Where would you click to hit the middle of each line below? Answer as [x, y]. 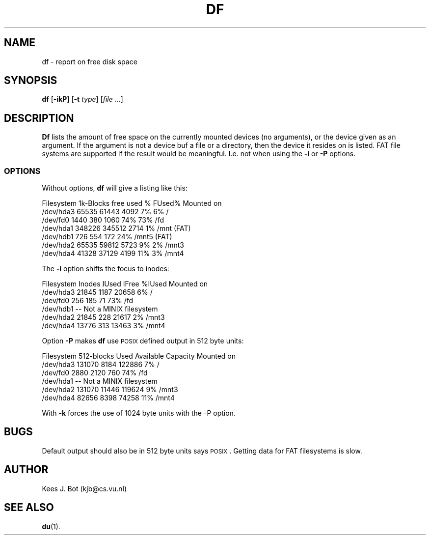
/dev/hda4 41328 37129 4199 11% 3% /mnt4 [113, 254]
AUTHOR [26, 470]
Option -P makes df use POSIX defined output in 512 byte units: [143, 341]
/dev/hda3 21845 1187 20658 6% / [97, 292]
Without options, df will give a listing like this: [115, 188]
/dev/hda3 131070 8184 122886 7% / [101, 365]
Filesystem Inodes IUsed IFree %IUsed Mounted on [125, 284]
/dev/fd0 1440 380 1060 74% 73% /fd [103, 220]
